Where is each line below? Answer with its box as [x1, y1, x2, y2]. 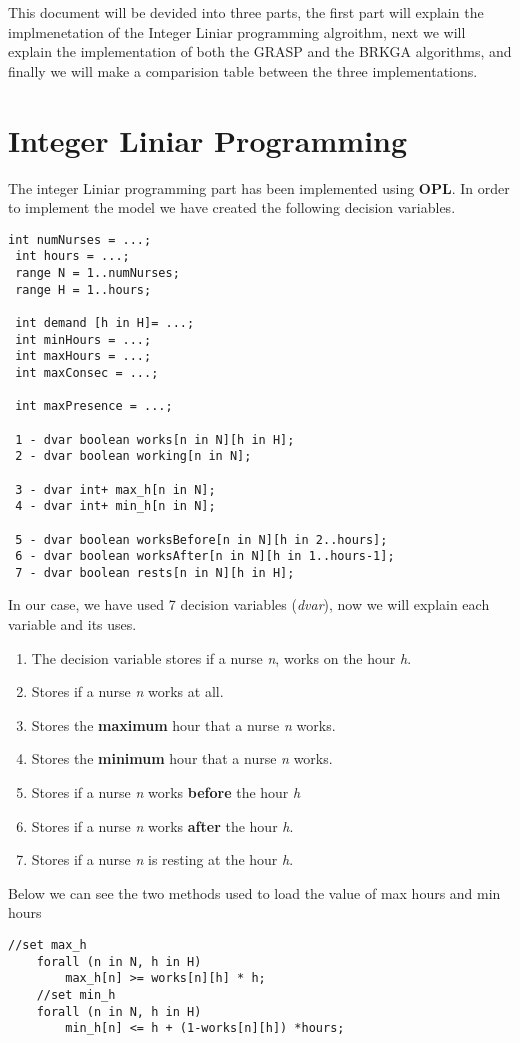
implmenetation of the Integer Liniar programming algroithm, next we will [8, 21, 466, 42]
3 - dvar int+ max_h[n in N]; [15, 482, 216, 497]
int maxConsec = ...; [15, 365, 159, 380]
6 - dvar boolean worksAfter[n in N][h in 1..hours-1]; [15, 549, 395, 564]
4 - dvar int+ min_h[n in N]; [15, 499, 216, 514]
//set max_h [8, 938, 87, 952]
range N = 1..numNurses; [15, 266, 180, 280]
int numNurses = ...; [8, 232, 152, 247]
